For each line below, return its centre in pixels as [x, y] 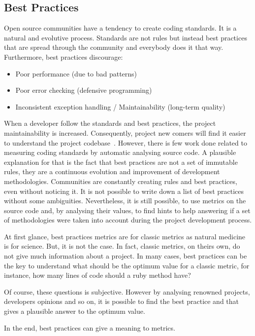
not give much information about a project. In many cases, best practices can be [126, 256]
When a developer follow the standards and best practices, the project [110, 123]
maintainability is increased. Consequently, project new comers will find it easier [125, 132]
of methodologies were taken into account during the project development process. [128, 220]
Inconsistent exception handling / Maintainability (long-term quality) [120, 106]
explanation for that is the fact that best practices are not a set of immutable [121, 162]
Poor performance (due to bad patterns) [76, 73]
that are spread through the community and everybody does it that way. [114, 47]
